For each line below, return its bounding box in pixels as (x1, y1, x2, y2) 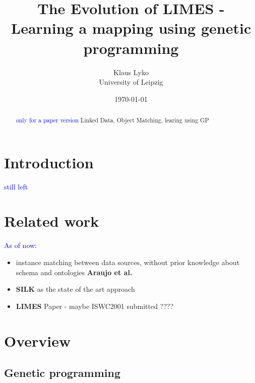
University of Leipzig (99, 77, 163, 87)
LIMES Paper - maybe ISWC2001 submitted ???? (16, 300, 174, 311)
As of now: (4, 240, 37, 250)
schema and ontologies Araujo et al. (16, 267, 133, 277)
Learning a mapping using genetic (11, 18, 251, 38)
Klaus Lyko (113, 67, 149, 77)
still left (4, 181, 28, 191)
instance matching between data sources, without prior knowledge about (16, 257, 240, 267)
